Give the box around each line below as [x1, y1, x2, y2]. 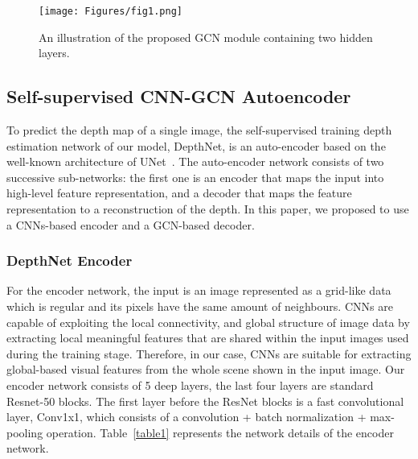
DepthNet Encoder [6, 250, 133, 271]
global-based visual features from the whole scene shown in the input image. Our [6, 361, 405, 378]
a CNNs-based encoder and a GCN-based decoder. [6, 216, 255, 233]
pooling [6, 424, 43, 440]
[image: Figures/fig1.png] [39, 6, 182, 17]
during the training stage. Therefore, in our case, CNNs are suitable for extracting [6, 345, 412, 362]
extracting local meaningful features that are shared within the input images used [6, 329, 409, 346]
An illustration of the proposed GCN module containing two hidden [39, 28, 373, 45]
